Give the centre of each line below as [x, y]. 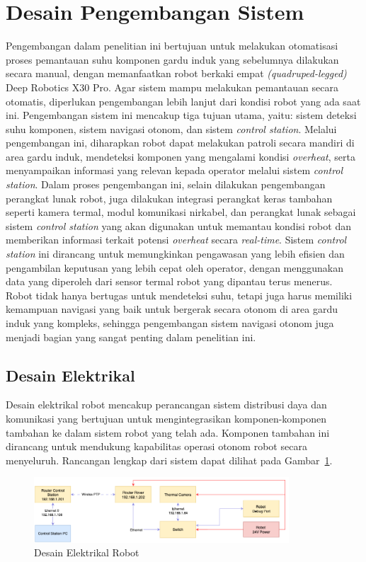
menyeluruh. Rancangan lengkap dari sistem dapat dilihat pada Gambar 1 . [169, 460]
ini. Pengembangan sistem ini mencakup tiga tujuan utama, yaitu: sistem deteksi [181, 115]
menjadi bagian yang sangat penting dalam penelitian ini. [131, 337]
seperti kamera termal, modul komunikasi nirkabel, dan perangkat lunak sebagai [181, 212]
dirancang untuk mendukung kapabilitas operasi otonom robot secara [156, 446]
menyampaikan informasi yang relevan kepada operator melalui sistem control [175, 170]
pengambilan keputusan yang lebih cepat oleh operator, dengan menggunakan [175, 267]
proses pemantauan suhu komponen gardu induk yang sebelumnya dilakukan [172, 59]
